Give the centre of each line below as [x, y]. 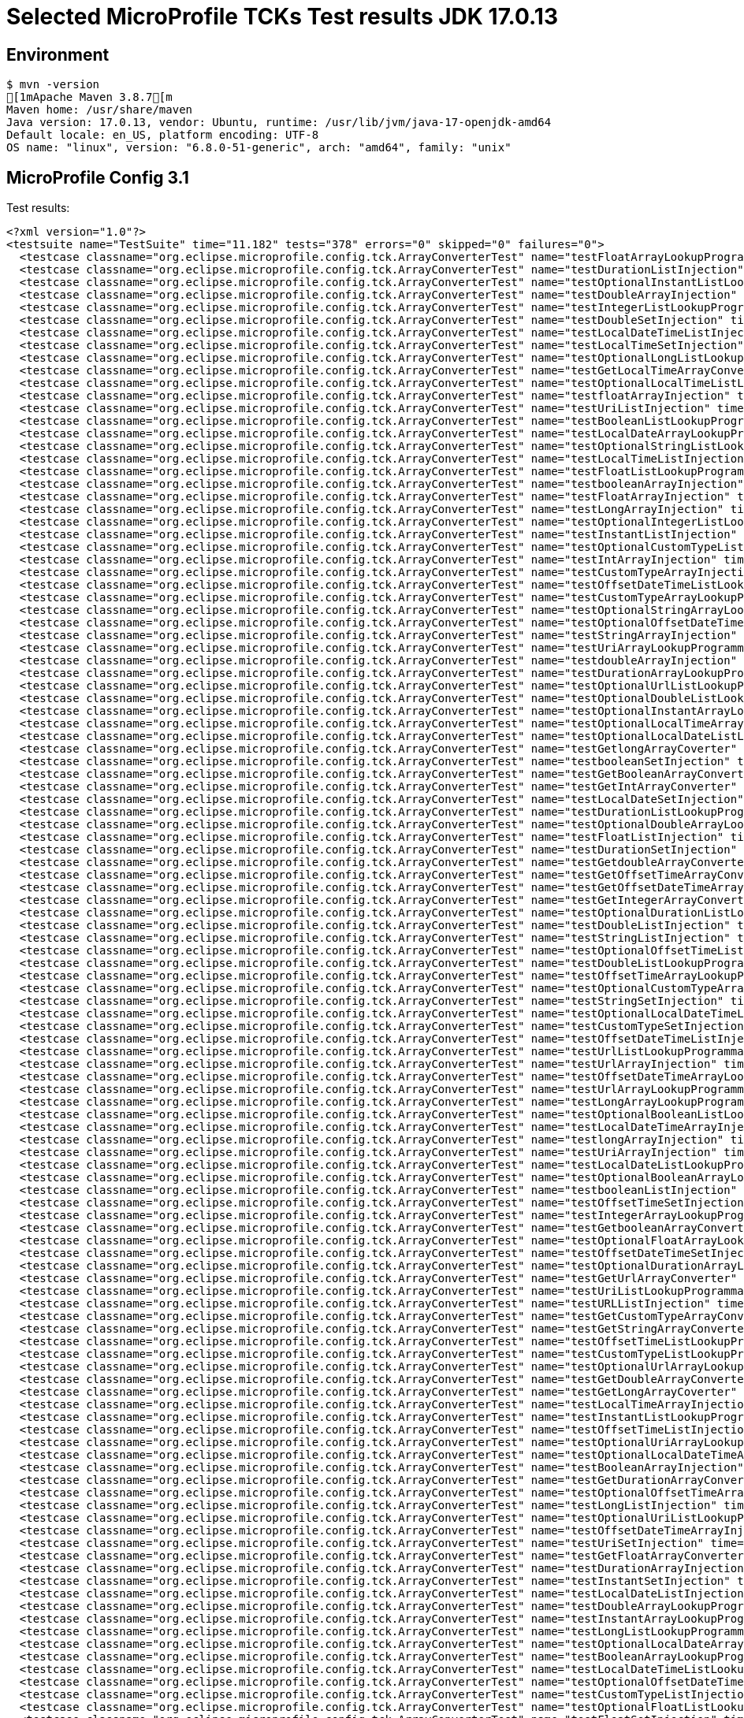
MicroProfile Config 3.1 [98, 177]
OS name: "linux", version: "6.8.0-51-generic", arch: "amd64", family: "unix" [259, 148]
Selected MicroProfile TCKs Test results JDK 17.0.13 [282, 17]
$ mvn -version [53, 85]
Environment [58, 54]
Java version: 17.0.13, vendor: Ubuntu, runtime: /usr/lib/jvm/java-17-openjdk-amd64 [279, 123]
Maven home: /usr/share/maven [100, 110]
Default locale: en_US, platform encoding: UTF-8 [163, 135]
